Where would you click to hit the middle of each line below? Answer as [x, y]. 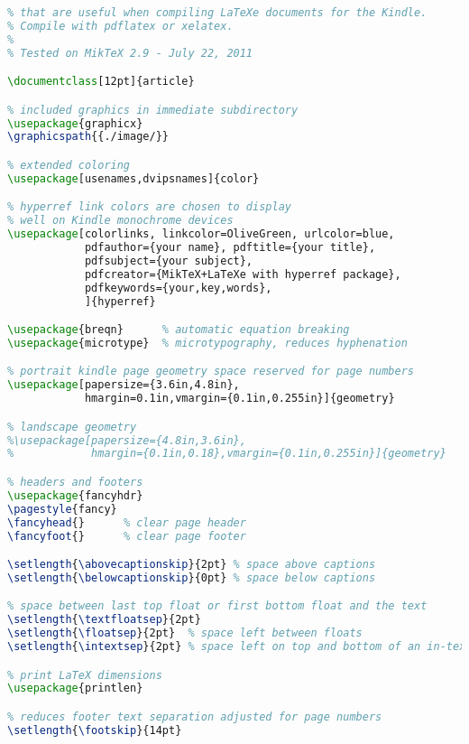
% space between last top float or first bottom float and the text [217, 606]
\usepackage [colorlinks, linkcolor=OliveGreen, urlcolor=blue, [201, 234]
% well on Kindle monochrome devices [120, 221]
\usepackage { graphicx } [75, 123]
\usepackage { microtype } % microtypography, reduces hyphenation [207, 343]
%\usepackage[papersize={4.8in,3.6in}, [127, 440]
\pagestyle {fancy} [62, 509]
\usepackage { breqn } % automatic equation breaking [179, 330]
